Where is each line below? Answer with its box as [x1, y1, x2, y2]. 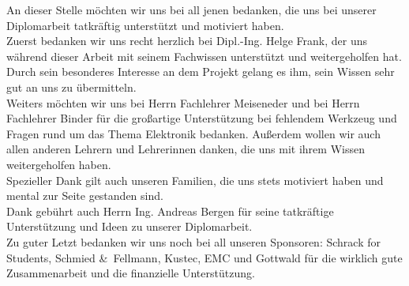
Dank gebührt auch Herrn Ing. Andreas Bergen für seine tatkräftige [6, 202, 334, 219]
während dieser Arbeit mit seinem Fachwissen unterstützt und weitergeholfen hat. [6, 47, 402, 64]
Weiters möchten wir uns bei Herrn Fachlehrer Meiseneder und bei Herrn [6, 94, 360, 111]
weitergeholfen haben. [6, 156, 111, 172]
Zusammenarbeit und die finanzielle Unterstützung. [6, 265, 255, 281]
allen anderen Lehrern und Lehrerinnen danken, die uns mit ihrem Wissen [6, 141, 365, 157]
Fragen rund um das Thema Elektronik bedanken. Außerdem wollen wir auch [6, 125, 381, 141]
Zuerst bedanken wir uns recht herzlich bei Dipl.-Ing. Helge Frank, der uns [6, 32, 368, 49]
